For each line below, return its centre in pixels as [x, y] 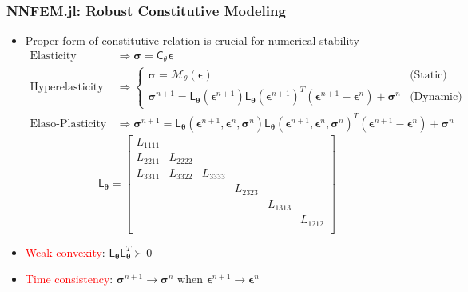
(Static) [428, 75]
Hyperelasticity [67, 87]
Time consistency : [69, 279]
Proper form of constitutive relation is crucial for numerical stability [192, 40]
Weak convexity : [65, 252]
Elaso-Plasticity [68, 124]
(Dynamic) [436, 97]
